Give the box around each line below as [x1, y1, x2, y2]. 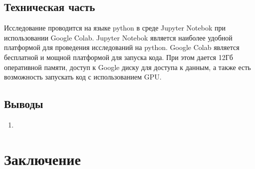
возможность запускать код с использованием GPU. [4, 71, 162, 82]
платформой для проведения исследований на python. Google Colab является [4, 42, 240, 52]
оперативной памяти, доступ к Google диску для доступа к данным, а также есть [4, 61, 251, 72]
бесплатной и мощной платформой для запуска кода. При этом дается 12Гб [4, 51, 233, 62]
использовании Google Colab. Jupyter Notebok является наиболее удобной [4, 32, 233, 42]
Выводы [4, 96, 43, 111]
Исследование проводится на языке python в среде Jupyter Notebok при [4, 22, 226, 33]
